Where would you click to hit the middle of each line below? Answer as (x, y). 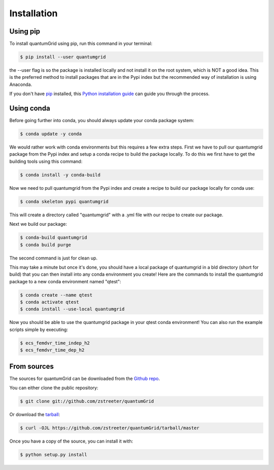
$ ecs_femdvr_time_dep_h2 (52, 350)
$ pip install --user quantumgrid (63, 57)
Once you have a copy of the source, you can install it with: (71, 441)
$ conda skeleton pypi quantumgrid (64, 201)
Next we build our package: (38, 224)
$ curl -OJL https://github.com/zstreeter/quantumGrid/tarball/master (110, 428)
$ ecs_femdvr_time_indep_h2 (55, 343)
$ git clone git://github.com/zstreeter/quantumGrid (87, 401)
